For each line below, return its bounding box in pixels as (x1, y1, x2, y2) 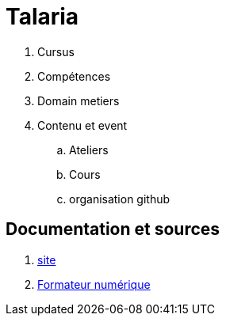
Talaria (6, 3, 79, 30)
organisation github (69, 191, 170, 206)
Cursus (37, 44, 75, 59)
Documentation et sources (6, 219, 220, 240)
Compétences (37, 69, 111, 83)
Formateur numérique (37, 277, 151, 291)
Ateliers (69, 142, 109, 157)
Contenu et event (37, 118, 128, 132)
